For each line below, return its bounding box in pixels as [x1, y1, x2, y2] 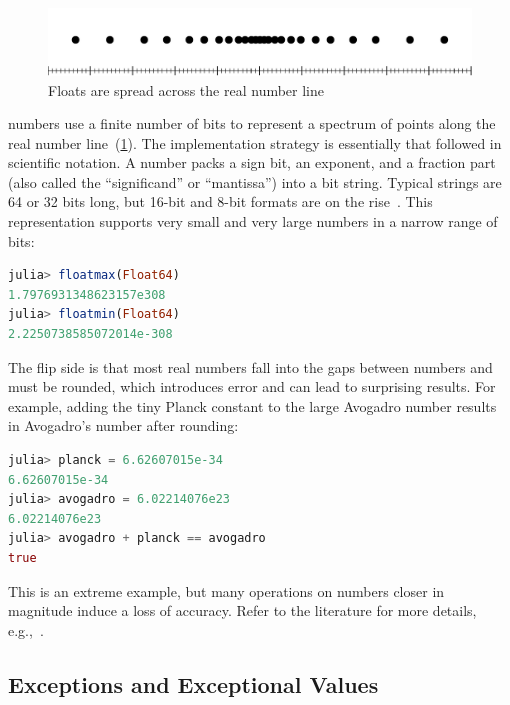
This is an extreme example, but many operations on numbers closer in [8, 580, 445, 601]
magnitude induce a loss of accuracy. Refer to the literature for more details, [8, 600, 477, 621]
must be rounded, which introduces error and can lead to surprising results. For [8, 376, 496, 397]
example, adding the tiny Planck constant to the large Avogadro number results [8, 395, 497, 416]
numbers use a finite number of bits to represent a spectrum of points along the [8, 113, 496, 134]
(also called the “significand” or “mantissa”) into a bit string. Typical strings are [8, 171, 502, 192]
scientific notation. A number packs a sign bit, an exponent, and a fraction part [8, 152, 496, 173]
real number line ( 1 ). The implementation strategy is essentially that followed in [8, 132, 502, 153]
